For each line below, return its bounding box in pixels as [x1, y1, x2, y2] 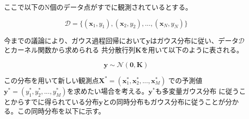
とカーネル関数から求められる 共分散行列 [4, 45, 135, 55]
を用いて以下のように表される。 [141, 45, 243, 55]
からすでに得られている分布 [10, 96, 99, 106]
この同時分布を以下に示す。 [17, 106, 105, 116]
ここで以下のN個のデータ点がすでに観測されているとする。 [4, 2, 192, 12]
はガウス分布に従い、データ [150, 35, 239, 45]
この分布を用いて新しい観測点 [4, 75, 99, 85]
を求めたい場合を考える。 [67, 85, 149, 96]
